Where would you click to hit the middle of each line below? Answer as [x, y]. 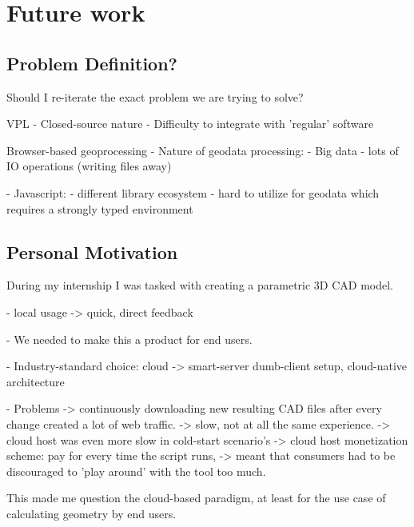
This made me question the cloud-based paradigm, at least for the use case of [196, 498]
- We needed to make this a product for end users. [129, 339]
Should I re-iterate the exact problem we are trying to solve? [155, 96]
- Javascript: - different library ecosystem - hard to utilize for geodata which [193, 192]
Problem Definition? [92, 63]
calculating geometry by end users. [92, 513]
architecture [36, 381]
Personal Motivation [92, 252]
